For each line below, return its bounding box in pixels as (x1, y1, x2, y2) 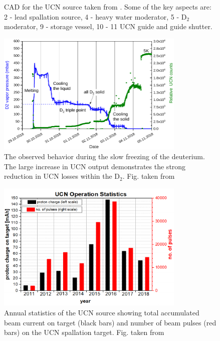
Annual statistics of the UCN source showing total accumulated (4, 307, 199, 317)
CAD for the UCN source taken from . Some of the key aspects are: (4, 2, 211, 12)
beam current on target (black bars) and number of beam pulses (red (4, 317, 216, 327)
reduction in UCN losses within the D (4, 171, 120, 181)
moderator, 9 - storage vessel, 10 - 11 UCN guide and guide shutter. (4, 21, 212, 32)
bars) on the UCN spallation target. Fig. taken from (4, 327, 164, 337)
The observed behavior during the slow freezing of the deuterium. (4, 151, 205, 162)
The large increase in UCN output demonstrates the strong (4, 161, 186, 171)
